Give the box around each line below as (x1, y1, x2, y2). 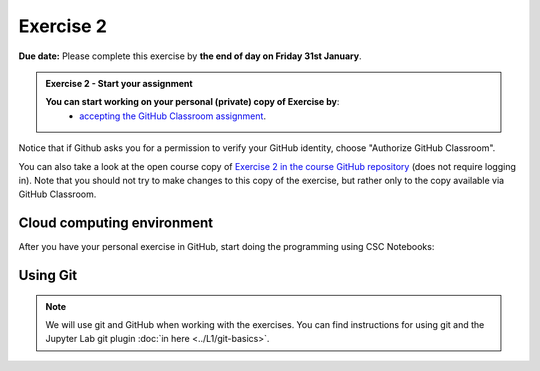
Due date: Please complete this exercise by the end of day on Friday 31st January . (18, 50, 362, 62)
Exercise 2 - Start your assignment (45, 77, 194, 89)
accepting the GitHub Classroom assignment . (79, 110, 267, 122)
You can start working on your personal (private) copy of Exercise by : (45, 96, 340, 108)
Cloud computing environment (18, 215, 214, 232)
